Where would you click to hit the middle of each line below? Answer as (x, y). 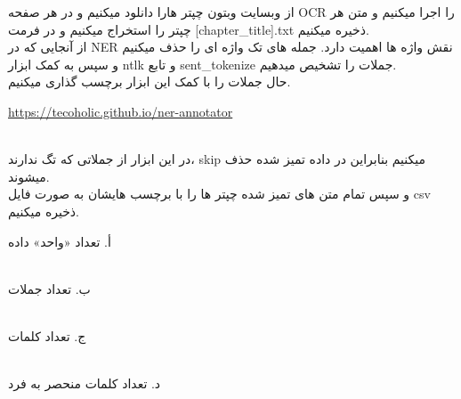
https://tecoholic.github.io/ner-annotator (121, 111)
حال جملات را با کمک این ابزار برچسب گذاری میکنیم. (150, 81)
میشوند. (29, 176)
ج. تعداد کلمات (47, 335)
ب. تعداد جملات (49, 288)
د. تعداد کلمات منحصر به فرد (85, 383)
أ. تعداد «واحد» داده (60, 241)
